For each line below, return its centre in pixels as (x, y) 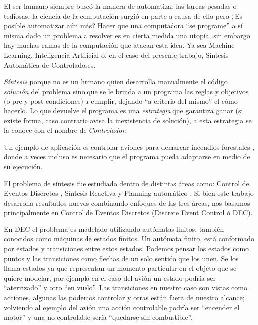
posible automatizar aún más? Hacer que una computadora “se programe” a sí (123, 26)
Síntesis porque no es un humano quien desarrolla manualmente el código (116, 81)
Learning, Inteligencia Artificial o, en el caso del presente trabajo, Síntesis (116, 54)
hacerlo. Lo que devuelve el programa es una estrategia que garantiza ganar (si (124, 110)
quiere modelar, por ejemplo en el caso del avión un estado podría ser (110, 277)
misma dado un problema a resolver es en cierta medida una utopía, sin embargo (127, 35)
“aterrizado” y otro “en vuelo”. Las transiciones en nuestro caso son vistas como (126, 287)
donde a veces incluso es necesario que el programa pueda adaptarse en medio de (127, 157)
